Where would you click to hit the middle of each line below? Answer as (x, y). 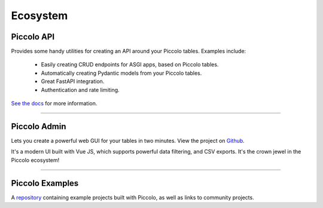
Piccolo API (33, 37)
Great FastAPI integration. (73, 81)
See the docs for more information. (54, 103)
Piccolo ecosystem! (35, 160)
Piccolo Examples (45, 183)
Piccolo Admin (39, 126)
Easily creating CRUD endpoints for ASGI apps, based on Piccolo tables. (130, 65)
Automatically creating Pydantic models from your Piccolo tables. (121, 73)
